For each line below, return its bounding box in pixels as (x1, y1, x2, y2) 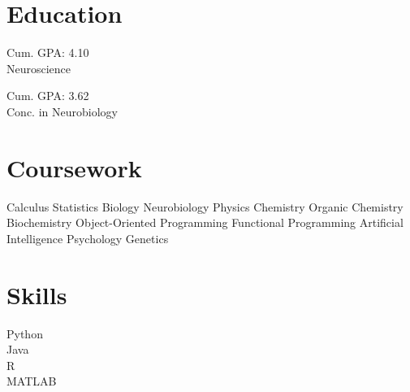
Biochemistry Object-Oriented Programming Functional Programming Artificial (6, 214, 404, 231)
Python (6, 324, 43, 342)
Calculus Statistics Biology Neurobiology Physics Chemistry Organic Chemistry (6, 198, 404, 215)
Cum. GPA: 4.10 (6, 44, 89, 61)
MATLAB (6, 372, 57, 390)
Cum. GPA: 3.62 (6, 87, 89, 104)
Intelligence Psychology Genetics (6, 229, 169, 246)
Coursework (6, 150, 142, 184)
